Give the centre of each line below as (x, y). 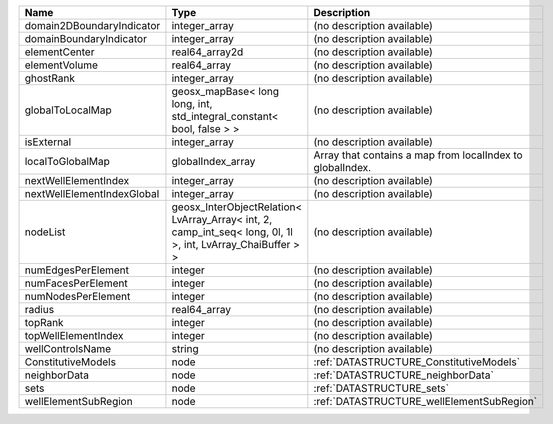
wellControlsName (68, 348)
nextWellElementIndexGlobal (92, 193)
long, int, (192, 103)
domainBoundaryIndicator (85, 38)
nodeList (45, 232)
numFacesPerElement (76, 283)
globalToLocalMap (68, 110)
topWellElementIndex (74, 335)
